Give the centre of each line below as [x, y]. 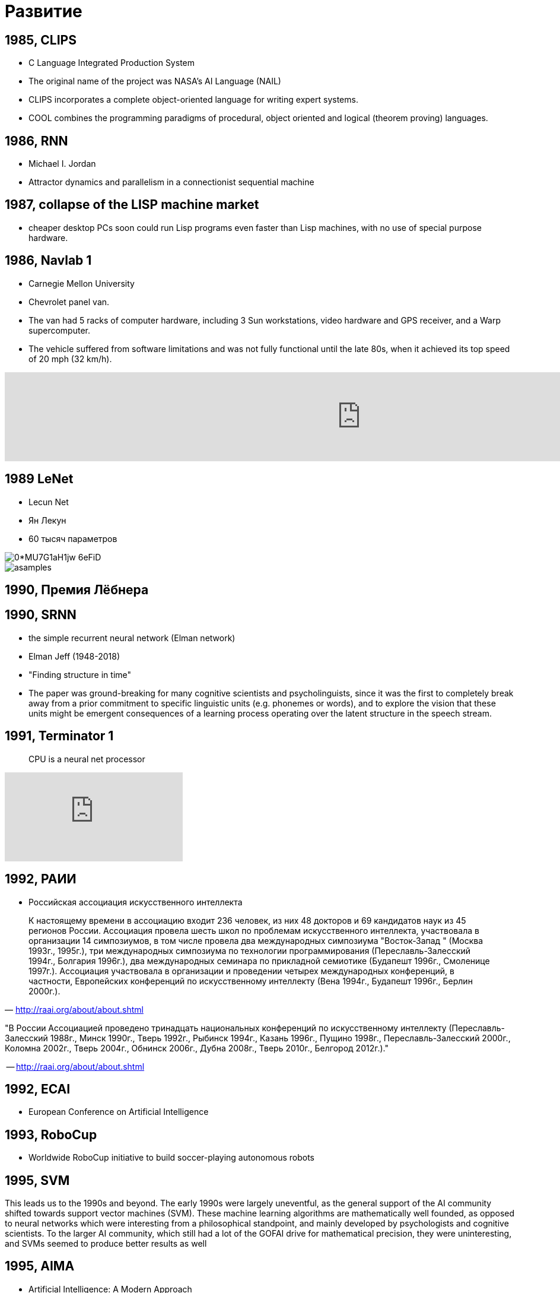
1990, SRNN [41, 615]
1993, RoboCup [51, 1134]
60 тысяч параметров [73, 538]
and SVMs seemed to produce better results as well [106, 1244]
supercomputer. [59, 330]
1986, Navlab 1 [48, 261]
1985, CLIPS [41, 40]
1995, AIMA [40, 1266]
